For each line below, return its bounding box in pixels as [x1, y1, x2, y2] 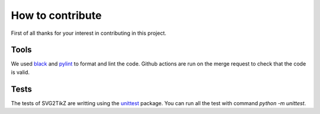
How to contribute [11, 9, 102, 22]
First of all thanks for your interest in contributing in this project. [11, 30, 167, 37]
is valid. [11, 69, 30, 76]
